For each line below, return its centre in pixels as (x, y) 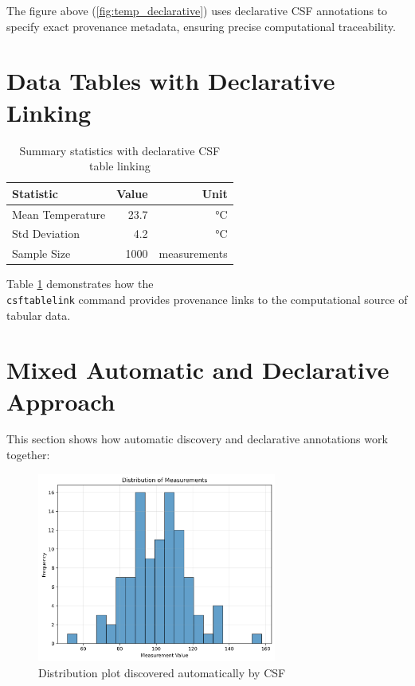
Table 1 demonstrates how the (80, 284)
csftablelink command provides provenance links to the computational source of (207, 299)
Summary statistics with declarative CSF (120, 150)
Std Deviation (46, 234)
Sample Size (41, 253)
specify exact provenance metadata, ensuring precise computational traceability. (201, 26)
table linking (120, 166)
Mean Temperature (59, 214)
